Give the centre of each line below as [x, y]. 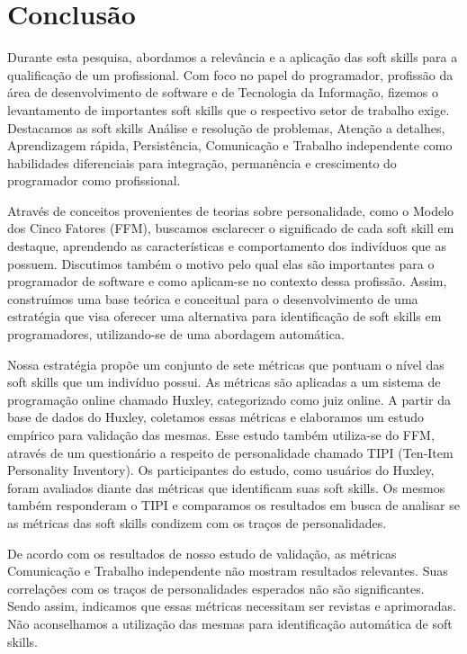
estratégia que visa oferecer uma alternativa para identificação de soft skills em [225, 316]
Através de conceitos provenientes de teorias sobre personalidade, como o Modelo [231, 210]
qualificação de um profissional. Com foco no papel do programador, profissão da [230, 74]
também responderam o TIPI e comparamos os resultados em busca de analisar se [233, 505]
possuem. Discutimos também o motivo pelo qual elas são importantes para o [221, 263]
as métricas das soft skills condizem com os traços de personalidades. [197, 522]
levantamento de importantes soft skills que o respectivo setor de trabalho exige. [229, 109]
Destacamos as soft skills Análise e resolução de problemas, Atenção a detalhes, [226, 127]
